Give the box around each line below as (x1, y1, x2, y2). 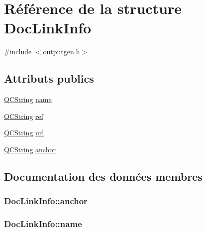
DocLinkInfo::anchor (4, 195, 88, 207)
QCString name (4, 94, 52, 105)
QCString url (4, 127, 44, 138)
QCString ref (4, 111, 44, 121)
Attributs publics (4, 71, 94, 86)
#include (4, 46, 32, 57)
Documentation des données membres (4, 168, 203, 184)
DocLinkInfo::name (4, 218, 82, 230)
